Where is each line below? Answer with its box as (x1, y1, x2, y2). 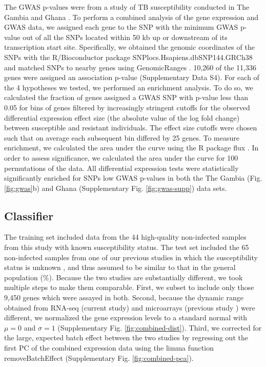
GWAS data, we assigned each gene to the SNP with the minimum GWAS (4, 22, 238, 32)
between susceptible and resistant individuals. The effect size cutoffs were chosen (4, 122, 257, 133)
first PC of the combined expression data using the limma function (4, 342, 214, 353)
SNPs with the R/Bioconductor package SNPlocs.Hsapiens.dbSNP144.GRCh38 (4, 51, 253, 62)
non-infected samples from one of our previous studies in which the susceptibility (4, 252, 258, 262)
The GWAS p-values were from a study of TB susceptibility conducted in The (4, 2, 250, 12)
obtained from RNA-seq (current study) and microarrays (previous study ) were (4, 302, 255, 313)
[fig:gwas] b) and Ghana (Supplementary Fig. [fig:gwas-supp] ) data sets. (4, 182, 227, 193)
